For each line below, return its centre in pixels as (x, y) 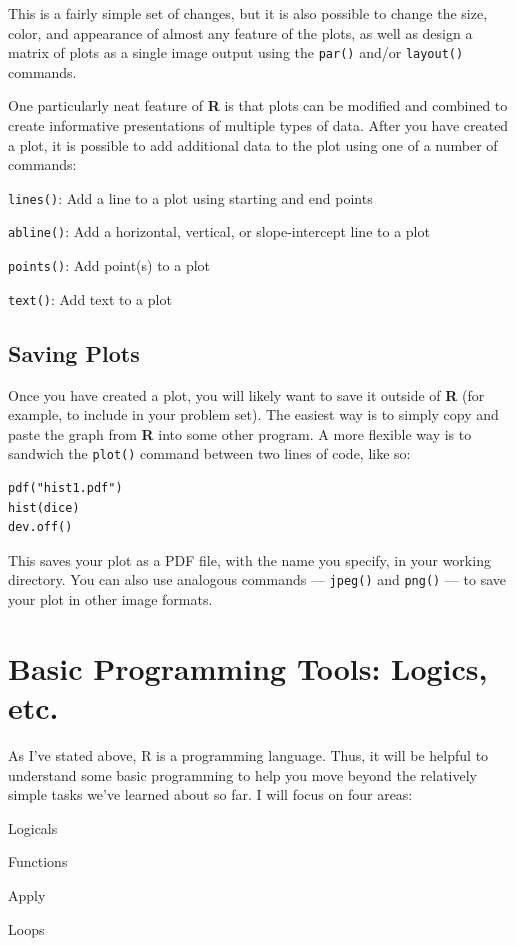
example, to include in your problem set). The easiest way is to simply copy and (253, 414)
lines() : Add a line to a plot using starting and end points (190, 197)
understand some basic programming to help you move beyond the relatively (242, 774)
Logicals (33, 827)
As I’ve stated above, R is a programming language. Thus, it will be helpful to (248, 755)
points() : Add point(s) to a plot (109, 265)
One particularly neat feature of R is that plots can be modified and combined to (258, 105)
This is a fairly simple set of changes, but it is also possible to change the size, (248, 13)
